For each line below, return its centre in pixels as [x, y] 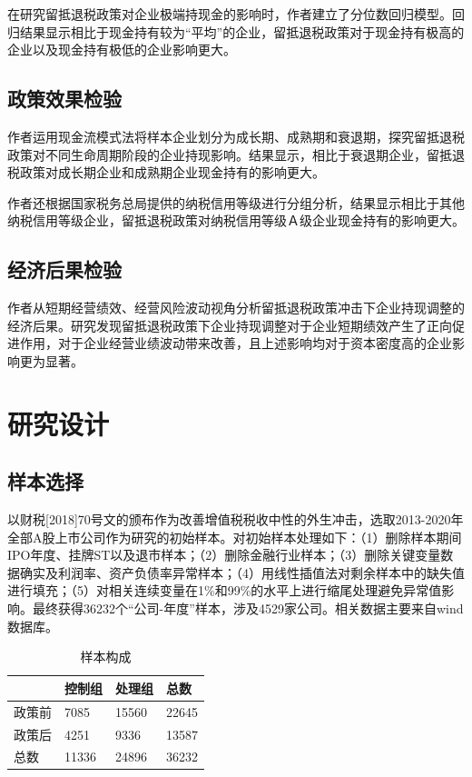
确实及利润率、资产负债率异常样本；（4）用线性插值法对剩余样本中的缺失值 [242, 572]
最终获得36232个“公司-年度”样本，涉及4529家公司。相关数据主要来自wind [248, 608]
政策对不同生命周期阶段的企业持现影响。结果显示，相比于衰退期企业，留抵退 [236, 154]
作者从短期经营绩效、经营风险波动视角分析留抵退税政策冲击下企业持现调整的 [236, 308]
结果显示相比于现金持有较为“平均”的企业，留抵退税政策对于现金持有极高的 [242, 31]
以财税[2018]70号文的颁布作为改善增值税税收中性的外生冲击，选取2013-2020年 [236, 519]
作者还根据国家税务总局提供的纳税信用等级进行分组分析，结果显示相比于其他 [236, 202]
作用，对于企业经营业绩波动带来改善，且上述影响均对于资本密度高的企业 [236, 343]
